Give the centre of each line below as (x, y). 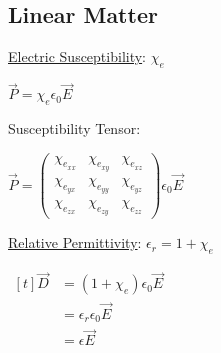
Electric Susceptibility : (77, 56)
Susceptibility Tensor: (74, 128)
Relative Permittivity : (75, 242)
